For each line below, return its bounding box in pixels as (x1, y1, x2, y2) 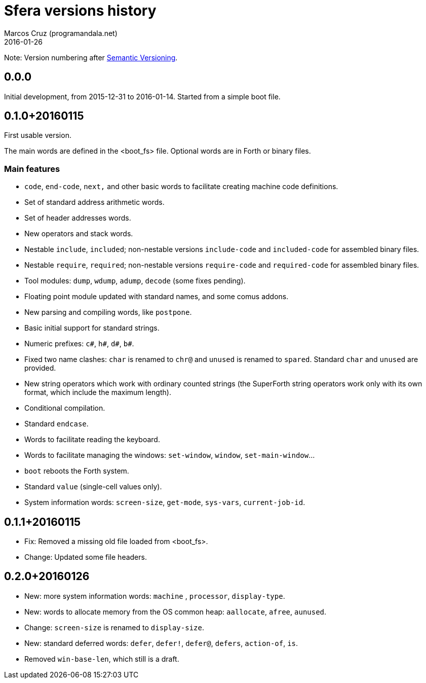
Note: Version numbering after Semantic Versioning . (4, 53, 178, 62)
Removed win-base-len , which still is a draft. (24, 654, 179, 663)
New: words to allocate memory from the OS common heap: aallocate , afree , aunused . (24, 607, 327, 616)
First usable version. (4, 131, 71, 140)
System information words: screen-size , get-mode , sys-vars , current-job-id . (24, 498, 305, 507)
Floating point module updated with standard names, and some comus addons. (24, 292, 289, 301)
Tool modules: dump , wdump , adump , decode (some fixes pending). (24, 276, 246, 285)
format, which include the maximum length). (24, 388, 171, 397)
